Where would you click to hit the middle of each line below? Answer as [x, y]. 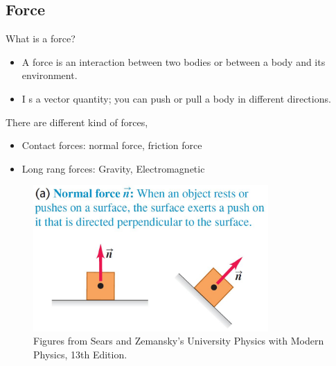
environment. [50, 75]
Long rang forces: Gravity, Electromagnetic [113, 168]
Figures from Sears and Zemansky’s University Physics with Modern [179, 341]
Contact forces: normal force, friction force [112, 145]
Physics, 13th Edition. [80, 355]
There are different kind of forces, [77, 122]
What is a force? [41, 38]
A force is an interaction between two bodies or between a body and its [174, 61]
